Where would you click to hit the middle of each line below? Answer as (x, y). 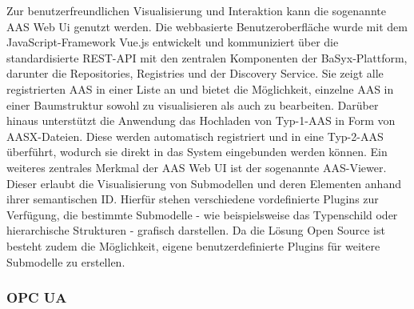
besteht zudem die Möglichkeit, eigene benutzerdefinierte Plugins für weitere (193, 245)
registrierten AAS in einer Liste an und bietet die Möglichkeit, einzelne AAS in (200, 88)
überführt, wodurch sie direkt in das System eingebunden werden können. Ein (197, 152)
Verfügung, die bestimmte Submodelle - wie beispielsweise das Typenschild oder (202, 214)
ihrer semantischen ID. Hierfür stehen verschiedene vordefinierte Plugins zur (193, 199)
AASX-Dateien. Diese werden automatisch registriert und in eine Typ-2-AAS (195, 136)
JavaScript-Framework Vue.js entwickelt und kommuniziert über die (173, 42)
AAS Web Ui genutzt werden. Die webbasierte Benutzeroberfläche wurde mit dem (207, 26)
